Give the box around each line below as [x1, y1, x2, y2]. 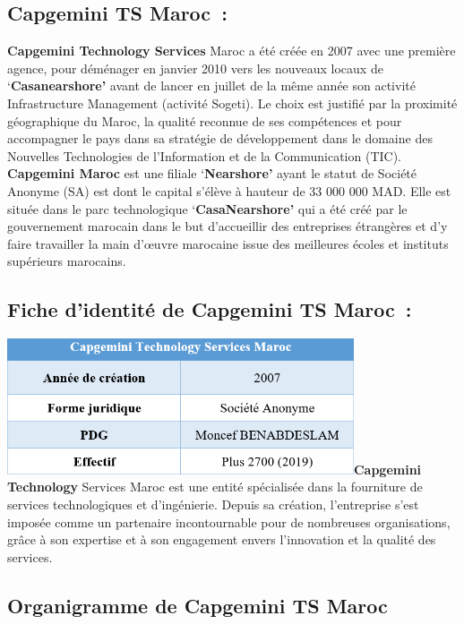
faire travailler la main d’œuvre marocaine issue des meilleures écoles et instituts [7, 234, 449, 252]
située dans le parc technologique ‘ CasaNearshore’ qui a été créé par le [7, 199, 408, 218]
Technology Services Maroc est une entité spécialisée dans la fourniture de [7, 477, 423, 496]
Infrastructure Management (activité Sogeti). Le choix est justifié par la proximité [7, 93, 458, 112]
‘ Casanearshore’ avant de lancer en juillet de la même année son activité [7, 76, 416, 95]
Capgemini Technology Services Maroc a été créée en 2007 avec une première [7, 41, 456, 60]
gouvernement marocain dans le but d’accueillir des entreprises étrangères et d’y [7, 217, 448, 235]
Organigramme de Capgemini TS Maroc [7, 591, 388, 619]
